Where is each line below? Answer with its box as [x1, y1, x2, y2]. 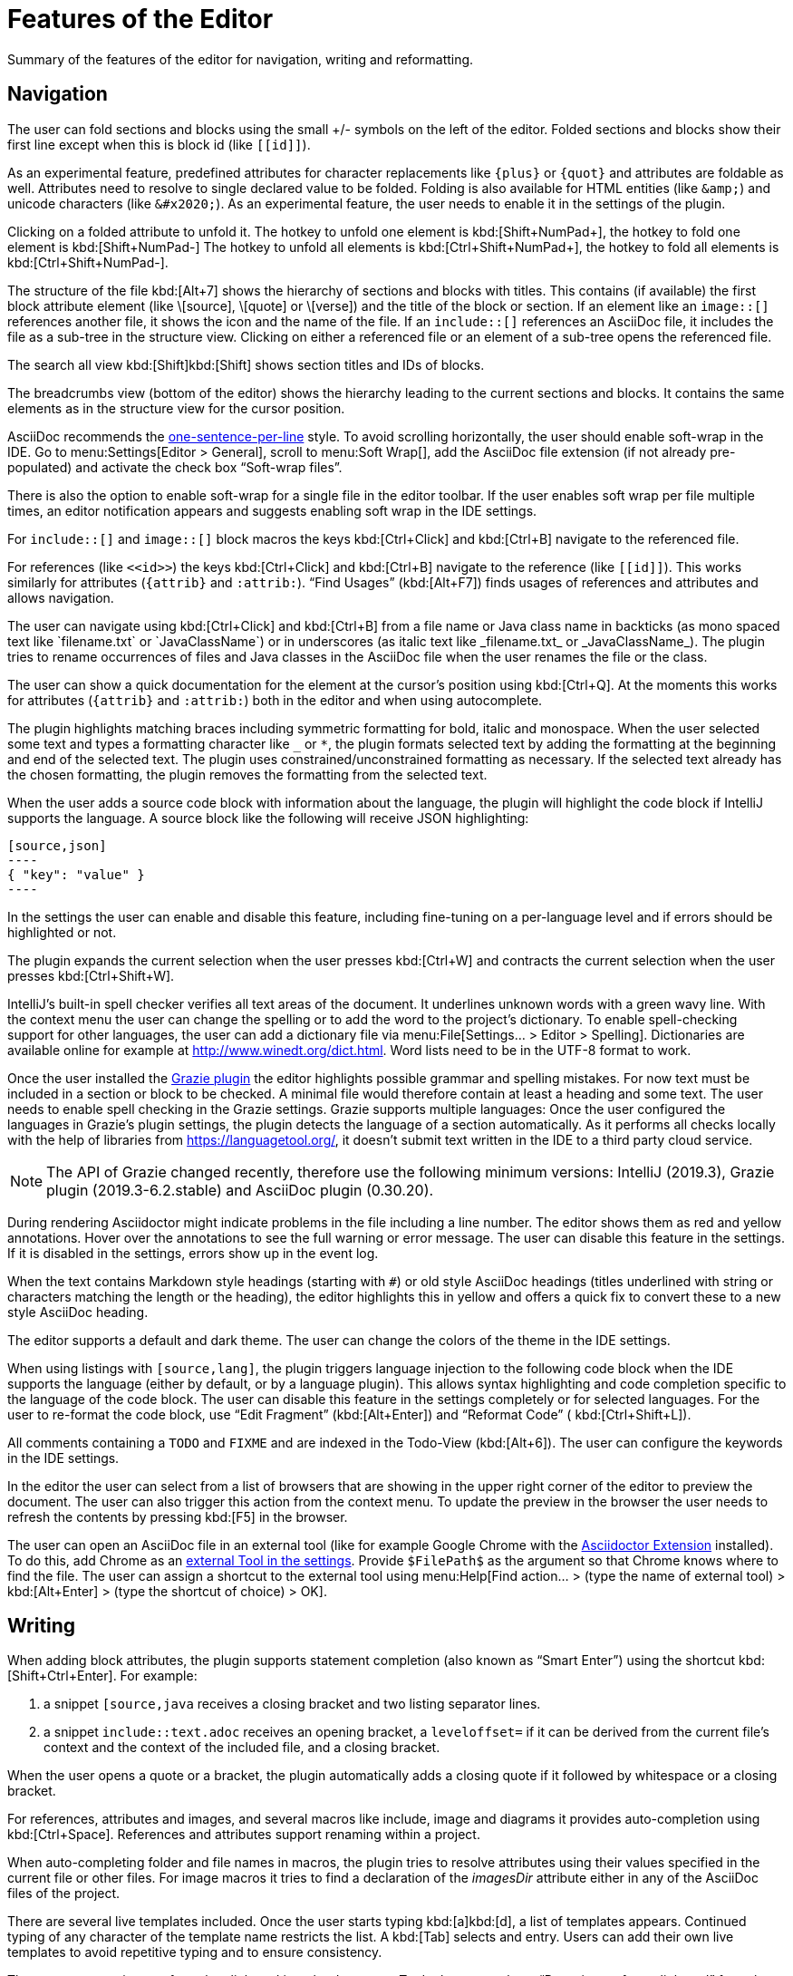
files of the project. [7, 1885, 121, 1902]
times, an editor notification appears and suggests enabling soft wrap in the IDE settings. [7, 502, 537, 518]
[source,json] [7, 838, 107, 853]
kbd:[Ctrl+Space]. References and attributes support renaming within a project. [7, 1826, 480, 1843]
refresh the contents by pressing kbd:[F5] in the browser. [7, 1508, 348, 1525]
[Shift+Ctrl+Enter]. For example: [7, 1668, 198, 1684]
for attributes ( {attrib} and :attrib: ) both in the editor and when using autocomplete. [7, 692, 543, 708]
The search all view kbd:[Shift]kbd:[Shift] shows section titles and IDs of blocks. [7, 356, 485, 373]
